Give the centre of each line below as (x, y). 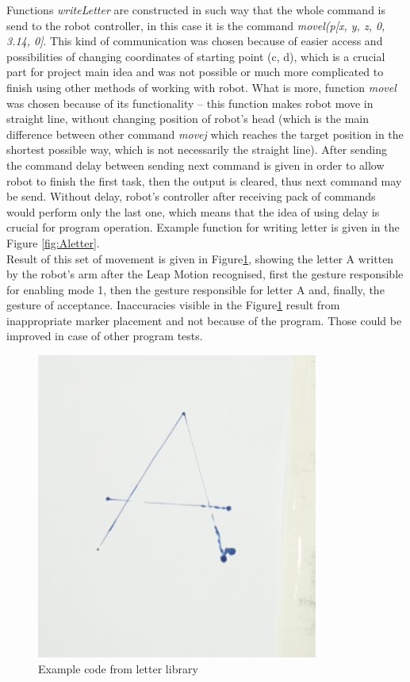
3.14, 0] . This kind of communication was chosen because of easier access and (195, 41)
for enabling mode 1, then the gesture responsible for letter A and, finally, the (195, 289)
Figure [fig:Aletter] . (53, 242)
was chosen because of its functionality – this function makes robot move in (190, 103)
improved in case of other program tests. (105, 336)
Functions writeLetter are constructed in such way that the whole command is (196, 10)
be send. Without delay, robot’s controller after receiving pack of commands (191, 196)
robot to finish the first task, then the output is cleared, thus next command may (204, 180)
